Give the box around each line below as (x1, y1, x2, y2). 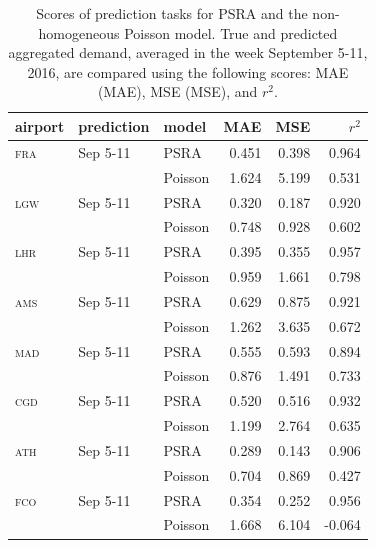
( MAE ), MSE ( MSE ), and (97, 81, 258, 102)
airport (15, 115, 65, 136)
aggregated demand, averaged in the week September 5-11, (8, 42, 368, 63)
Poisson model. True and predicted (124, 22, 338, 43)
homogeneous (38, 22, 120, 43)
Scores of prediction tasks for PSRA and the (36, 3, 308, 23)
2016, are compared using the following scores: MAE (27, 61, 349, 82)
